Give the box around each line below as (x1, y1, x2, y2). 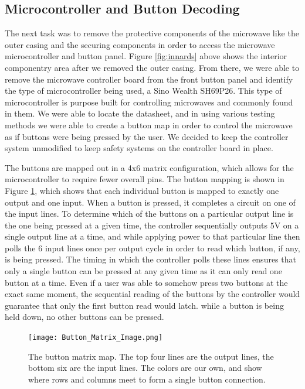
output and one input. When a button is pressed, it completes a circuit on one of (5, 196, 296, 208)
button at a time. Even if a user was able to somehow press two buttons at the (5, 276, 288, 288)
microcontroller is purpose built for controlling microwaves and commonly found (5, 95, 293, 108)
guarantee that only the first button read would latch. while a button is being (5, 299, 284, 311)
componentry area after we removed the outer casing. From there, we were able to (5, 61, 300, 73)
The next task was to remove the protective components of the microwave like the (5, 27, 299, 39)
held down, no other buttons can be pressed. (5, 310, 164, 323)
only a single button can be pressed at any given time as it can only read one (5, 265, 282, 277)
